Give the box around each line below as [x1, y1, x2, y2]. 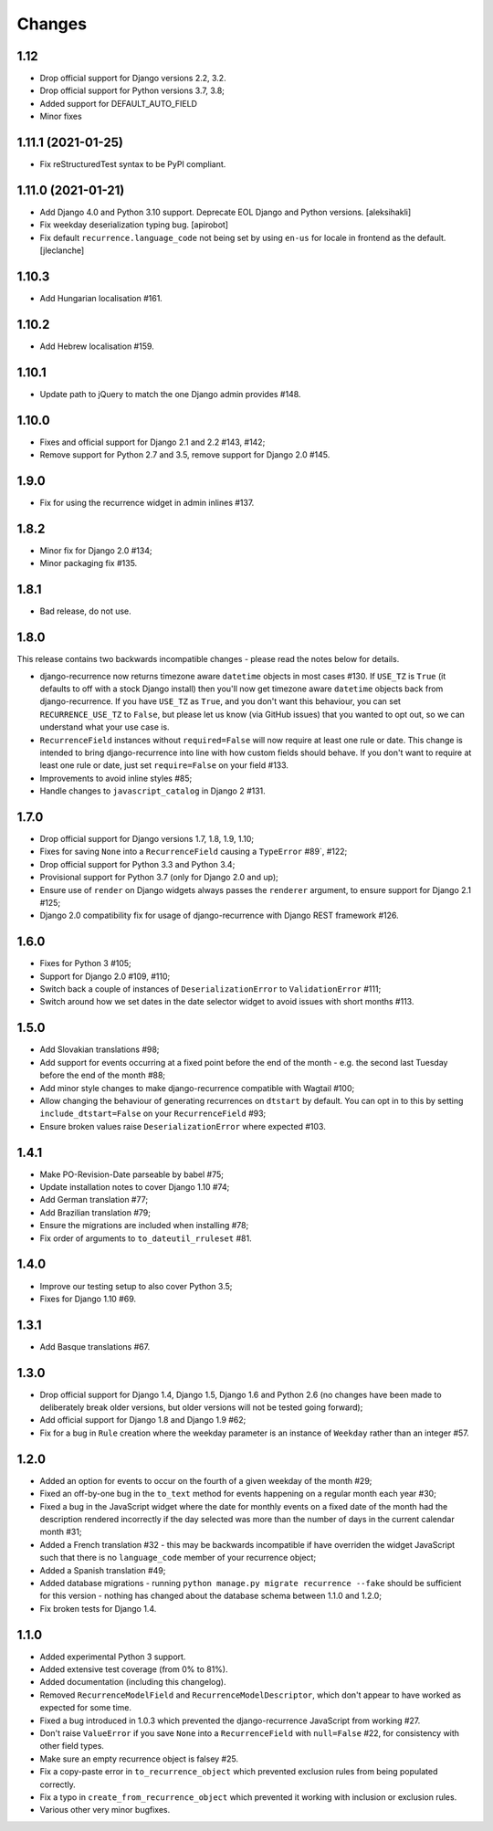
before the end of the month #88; [39, 1069, 166, 1081]
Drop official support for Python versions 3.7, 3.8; [39, 85, 226, 96]
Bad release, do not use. [39, 605, 131, 616]
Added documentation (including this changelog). [39, 1677, 226, 1688]
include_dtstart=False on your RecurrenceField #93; [39, 1108, 267, 1119]
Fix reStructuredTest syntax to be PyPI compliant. [39, 159, 226, 170]
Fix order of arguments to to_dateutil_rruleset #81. [39, 1233, 252, 1244]
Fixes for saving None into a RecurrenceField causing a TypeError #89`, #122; [39, 846, 348, 858]
